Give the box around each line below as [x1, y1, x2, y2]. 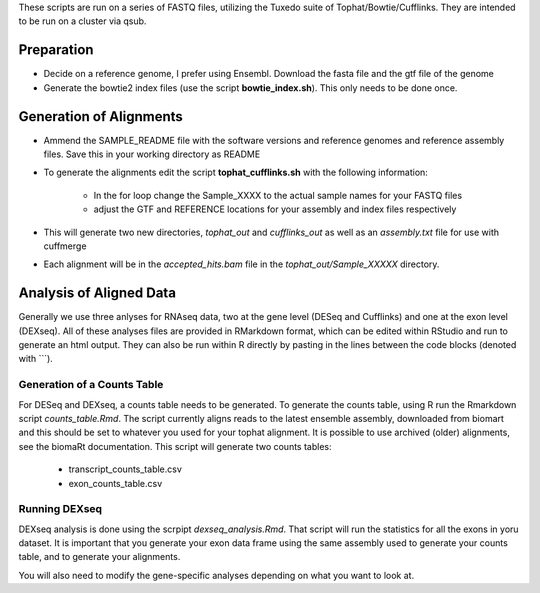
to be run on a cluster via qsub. [18, 15, 147, 27]
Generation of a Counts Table [18, 378, 164, 392]
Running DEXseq [18, 502, 103, 516]
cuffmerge [43, 240, 87, 252]
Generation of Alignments [18, 108, 184, 125]
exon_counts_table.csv [68, 477, 163, 489]
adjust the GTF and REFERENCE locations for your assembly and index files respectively [93, 203, 457, 215]
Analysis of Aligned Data [18, 285, 177, 302]
